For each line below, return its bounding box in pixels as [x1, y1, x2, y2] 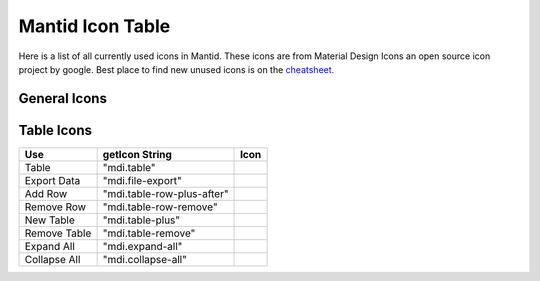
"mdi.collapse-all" [102, 252, 187, 266]
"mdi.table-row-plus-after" [102, 186, 229, 200]
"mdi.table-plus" [102, 213, 180, 227]
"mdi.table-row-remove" [102, 200, 219, 214]
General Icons [18, 90, 107, 107]
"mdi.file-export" [102, 173, 182, 187]
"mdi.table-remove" [102, 226, 196, 240]
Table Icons [18, 121, 93, 139]
